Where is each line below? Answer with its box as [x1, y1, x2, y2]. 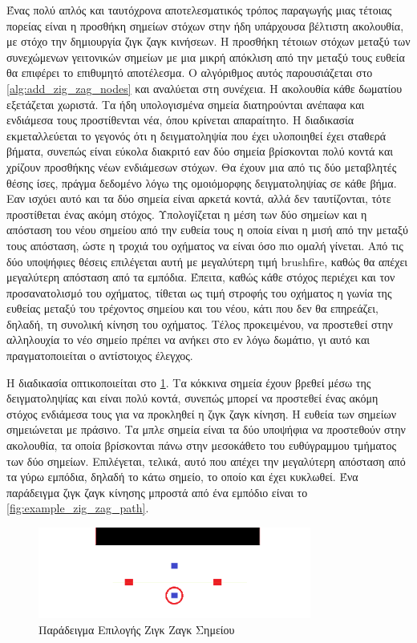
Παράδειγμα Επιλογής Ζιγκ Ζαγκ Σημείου [38, 621, 235, 637]
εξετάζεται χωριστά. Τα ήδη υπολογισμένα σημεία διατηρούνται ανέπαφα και [6, 95, 365, 112]
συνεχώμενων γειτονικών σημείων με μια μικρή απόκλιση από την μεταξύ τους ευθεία [6, 48, 405, 65]
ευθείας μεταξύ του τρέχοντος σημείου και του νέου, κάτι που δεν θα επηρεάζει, [6, 300, 379, 317]
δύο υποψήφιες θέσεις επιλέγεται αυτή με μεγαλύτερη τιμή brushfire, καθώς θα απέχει [6, 253, 408, 269]
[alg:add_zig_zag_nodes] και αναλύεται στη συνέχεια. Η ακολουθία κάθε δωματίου [6, 79, 403, 96]
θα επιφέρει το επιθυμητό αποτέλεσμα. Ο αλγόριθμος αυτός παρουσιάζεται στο [6, 64, 373, 81]
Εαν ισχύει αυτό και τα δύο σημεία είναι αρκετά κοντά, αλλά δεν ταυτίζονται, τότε [6, 190, 391, 207]
